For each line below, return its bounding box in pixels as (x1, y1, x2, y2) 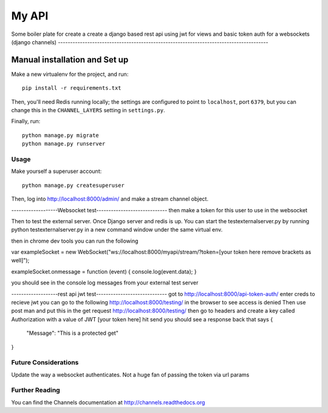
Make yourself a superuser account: (11, 167, 102, 175)
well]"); (11, 257, 30, 264)
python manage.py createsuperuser (22, 182, 125, 189)
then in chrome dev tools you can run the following (11, 237, 139, 244)
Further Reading (11, 386, 60, 394)
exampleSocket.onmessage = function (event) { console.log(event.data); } (11, 267, 197, 275)
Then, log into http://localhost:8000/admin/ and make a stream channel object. (11, 195, 209, 203)
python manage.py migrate (22, 132, 100, 139)
